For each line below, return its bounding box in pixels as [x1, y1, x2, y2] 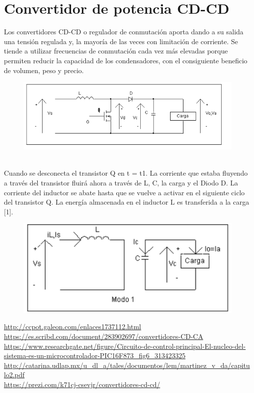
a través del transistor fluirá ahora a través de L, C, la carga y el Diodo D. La [4, 177, 238, 187]
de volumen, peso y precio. [4, 65, 84, 75]
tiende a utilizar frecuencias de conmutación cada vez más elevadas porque [4, 46, 228, 56]
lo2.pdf [4, 369, 25, 380]
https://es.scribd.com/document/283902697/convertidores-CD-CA [4, 331, 203, 341]
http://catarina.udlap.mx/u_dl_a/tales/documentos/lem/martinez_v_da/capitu [4, 360, 250, 370]
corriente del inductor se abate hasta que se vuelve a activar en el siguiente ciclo [4, 187, 245, 197]
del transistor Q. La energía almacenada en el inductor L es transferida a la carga [4, 197, 249, 207]
